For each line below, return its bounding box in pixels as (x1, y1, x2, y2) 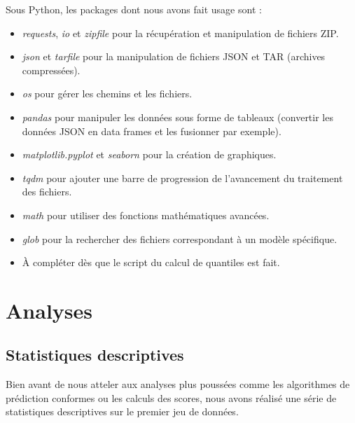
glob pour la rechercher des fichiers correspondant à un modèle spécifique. (22, 231, 337, 246)
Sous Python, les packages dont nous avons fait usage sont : (6, 2, 262, 16)
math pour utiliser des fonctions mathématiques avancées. (22, 207, 270, 222)
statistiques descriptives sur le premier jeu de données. (6, 404, 239, 419)
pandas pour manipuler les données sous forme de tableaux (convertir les (22, 109, 333, 124)
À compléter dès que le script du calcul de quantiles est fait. (22, 255, 280, 270)
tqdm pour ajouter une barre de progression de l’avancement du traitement (22, 170, 343, 185)
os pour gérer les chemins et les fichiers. (22, 86, 193, 101)
